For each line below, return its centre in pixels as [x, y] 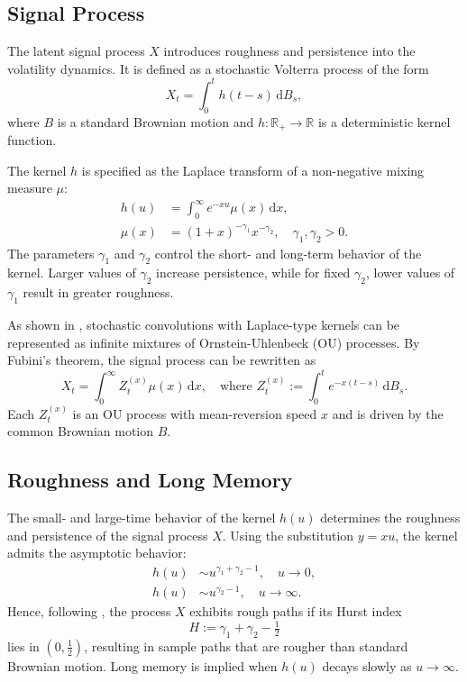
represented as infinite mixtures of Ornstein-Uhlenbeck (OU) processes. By [214, 342]
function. [32, 140]
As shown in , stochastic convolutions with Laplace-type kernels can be [204, 324]
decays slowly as [367, 665]
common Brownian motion [81, 431]
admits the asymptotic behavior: [97, 553]
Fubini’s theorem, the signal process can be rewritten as [162, 360]
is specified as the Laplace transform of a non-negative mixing [253, 170]
